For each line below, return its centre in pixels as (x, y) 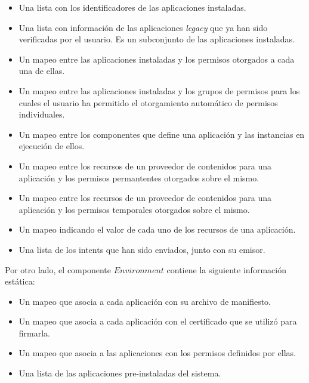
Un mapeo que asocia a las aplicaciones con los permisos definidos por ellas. (157, 353)
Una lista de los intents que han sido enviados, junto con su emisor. (142, 249)
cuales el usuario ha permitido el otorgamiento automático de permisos (148, 102)
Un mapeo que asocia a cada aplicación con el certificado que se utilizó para (158, 321)
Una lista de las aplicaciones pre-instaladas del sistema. (120, 373)
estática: (20, 281)
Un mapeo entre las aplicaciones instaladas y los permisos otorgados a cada (157, 59)
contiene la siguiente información (226, 269)
